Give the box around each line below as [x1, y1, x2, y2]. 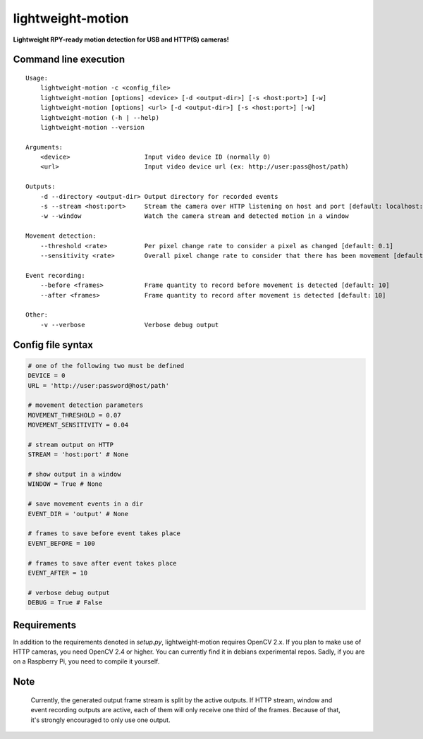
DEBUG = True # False [27, 599, 103, 606]
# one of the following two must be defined [27, 362, 185, 369]
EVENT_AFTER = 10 [27, 568, 88, 577]
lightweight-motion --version [39, 123, 145, 131]
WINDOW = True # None [27, 480, 103, 488]
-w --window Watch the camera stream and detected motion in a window [39, 212, 349, 220]
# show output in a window [27, 470, 121, 479]
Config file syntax [13, 338, 93, 350]
